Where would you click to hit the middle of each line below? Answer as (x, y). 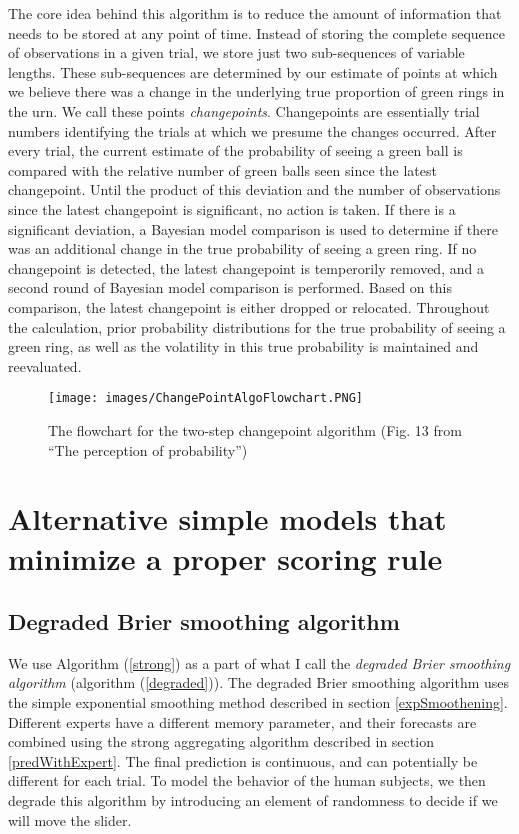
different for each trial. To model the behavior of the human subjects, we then (247, 780)
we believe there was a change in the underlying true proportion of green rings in (256, 91)
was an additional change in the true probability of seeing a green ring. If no (242, 248)
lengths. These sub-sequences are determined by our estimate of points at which (253, 71)
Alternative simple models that (227, 518)
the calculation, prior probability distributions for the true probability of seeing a (257, 326)
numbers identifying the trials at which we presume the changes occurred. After (252, 130)
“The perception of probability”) (148, 449)
